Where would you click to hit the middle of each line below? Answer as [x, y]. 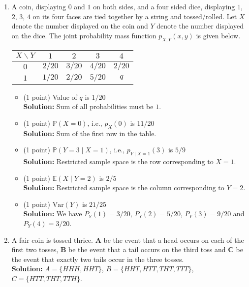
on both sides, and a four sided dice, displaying [164, 6]
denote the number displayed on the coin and [80, 26]
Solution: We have [53, 214]
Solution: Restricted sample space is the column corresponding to [124, 187]
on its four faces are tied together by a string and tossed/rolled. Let [135, 16]
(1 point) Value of [50, 97]
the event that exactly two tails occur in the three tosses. [98, 259]
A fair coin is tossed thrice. [52, 240]
